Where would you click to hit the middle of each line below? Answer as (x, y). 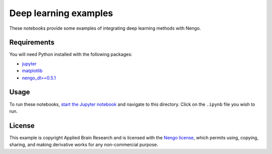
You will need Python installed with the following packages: (71, 54)
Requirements (32, 43)
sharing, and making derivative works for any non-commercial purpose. (84, 145)
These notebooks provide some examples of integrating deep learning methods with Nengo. (105, 28)
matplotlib (32, 71)
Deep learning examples (61, 13)
